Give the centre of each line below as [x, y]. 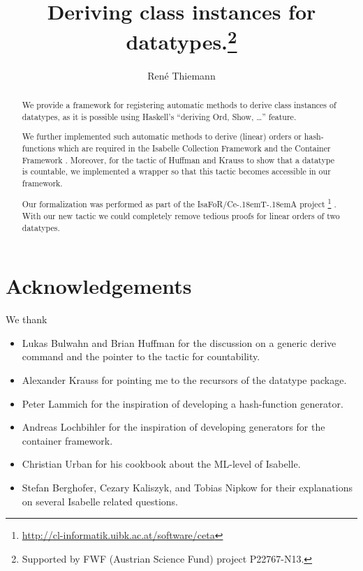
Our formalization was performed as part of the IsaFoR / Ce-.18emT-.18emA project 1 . [179, 203]
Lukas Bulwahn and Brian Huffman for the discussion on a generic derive [179, 342]
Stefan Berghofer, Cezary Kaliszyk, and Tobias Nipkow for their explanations [187, 488]
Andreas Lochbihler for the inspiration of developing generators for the [173, 427]
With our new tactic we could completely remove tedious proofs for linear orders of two [181, 216]
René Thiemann [181, 75]
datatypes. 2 [181, 40]
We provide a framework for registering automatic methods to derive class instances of [179, 105]
